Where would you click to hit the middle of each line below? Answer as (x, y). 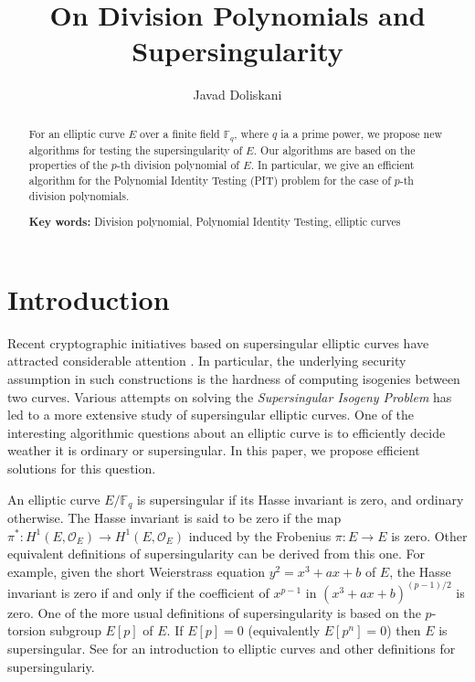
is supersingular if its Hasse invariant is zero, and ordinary (300, 499)
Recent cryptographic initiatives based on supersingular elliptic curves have (218, 342)
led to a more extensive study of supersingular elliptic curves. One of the (211, 415)
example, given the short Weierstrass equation (136, 571)
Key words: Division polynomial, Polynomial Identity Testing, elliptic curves (215, 222)
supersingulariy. (51, 666)
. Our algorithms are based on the (334, 149)
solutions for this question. (82, 468)
